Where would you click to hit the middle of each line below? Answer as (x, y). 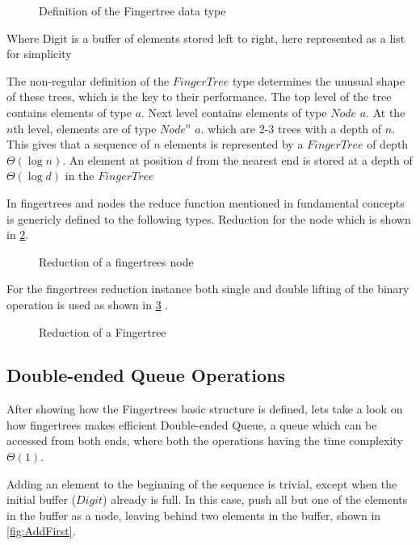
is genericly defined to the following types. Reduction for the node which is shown (209, 218)
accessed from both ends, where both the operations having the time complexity (205, 440)
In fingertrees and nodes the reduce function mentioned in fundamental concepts (206, 202)
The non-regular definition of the (88, 80)
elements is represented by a (234, 144)
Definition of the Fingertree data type (132, 10)
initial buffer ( (42, 499)
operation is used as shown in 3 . (88, 304)
